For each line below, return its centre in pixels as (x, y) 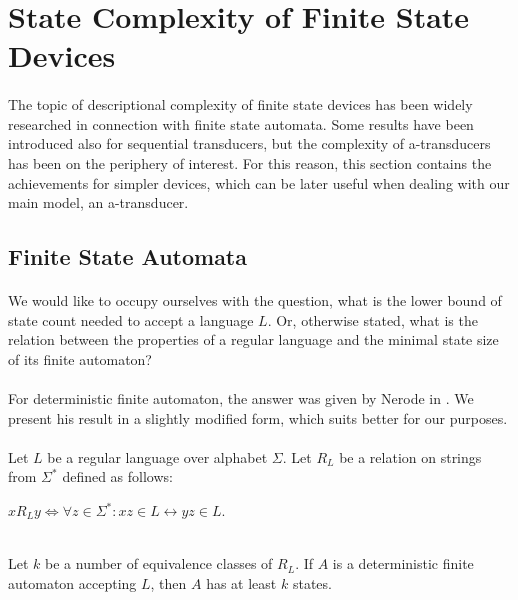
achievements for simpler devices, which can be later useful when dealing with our (259, 182)
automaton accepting (72, 582)
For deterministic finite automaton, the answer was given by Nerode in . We (241, 398)
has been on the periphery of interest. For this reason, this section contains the (250, 162)
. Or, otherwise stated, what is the (372, 319)
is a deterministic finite (403, 563)
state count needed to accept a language (131, 319)
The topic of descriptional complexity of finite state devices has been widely (240, 104)
